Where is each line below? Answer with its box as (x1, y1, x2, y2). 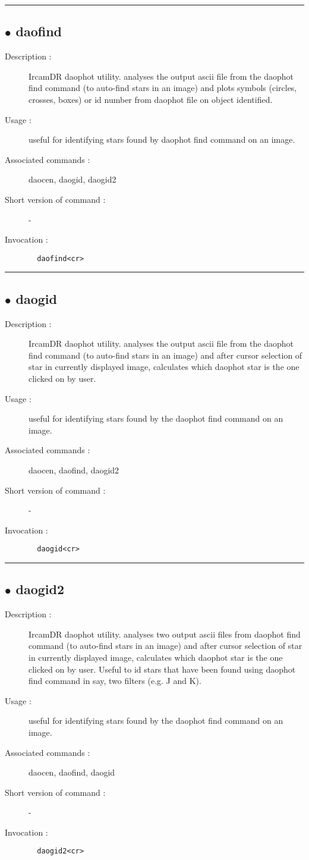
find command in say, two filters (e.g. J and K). (29, 674, 201, 687)
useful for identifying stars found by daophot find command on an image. (29, 133, 295, 146)
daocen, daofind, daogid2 (29, 463, 119, 476)
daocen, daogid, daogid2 (29, 173, 116, 186)
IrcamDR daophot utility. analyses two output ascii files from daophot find (29, 627, 301, 640)
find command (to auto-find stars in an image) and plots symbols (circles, (29, 81, 297, 94)
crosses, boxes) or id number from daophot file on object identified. (29, 93, 273, 105)
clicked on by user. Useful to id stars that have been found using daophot (29, 663, 296, 675)
